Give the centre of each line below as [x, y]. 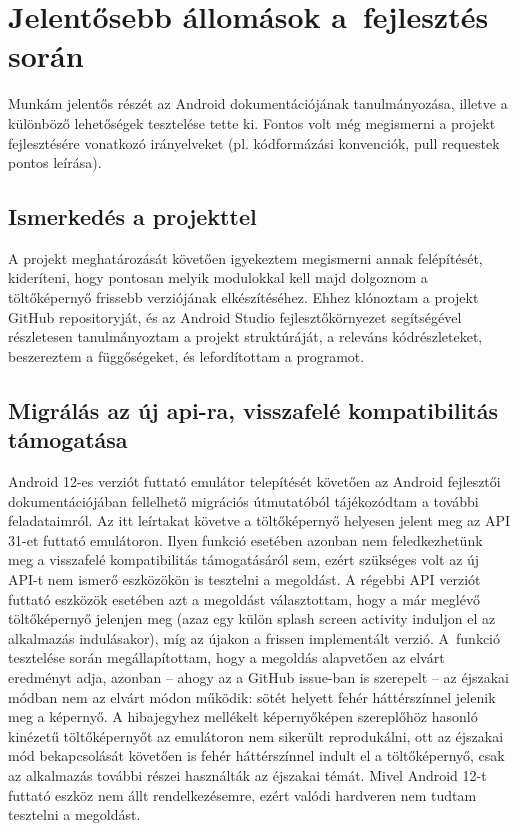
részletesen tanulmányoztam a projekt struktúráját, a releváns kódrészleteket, [245, 336]
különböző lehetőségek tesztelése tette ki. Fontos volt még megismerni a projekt [252, 122]
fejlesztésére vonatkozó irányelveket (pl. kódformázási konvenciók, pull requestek [254, 142]
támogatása [68, 439]
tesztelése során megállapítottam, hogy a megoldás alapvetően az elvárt [226, 657]
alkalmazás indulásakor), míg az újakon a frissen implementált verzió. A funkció [254, 637]
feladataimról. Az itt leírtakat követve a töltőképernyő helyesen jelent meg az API [259, 520]
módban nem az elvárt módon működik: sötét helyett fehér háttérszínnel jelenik [252, 696]
